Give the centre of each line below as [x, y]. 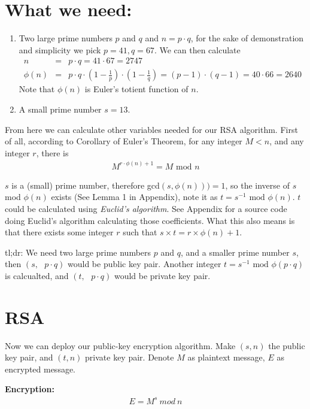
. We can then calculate [197, 49]
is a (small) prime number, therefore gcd [86, 185]
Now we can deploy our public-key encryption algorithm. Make [120, 345]
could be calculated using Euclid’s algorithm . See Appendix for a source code [146, 208]
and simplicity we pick [60, 49]
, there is [52, 152]
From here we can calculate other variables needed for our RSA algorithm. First [151, 129]
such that [140, 232]
